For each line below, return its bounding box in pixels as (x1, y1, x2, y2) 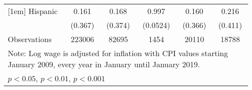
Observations (8, 33, 52, 45)
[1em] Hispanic (8, 5, 58, 16)
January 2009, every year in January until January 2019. (8, 59, 200, 70)
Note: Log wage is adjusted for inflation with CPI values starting (8, 47, 228, 59)
